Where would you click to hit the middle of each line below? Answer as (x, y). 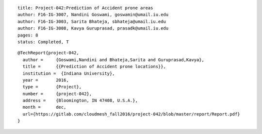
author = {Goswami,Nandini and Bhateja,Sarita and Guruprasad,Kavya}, (114, 60)
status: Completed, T (43, 42)
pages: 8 (28, 35)
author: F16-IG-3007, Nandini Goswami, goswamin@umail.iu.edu (93, 15)
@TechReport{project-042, (49, 53)
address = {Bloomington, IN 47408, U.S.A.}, (80, 100)
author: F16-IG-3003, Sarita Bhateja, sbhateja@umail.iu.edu (92, 21)
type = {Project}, (52, 87)
